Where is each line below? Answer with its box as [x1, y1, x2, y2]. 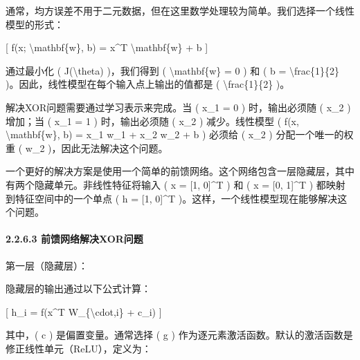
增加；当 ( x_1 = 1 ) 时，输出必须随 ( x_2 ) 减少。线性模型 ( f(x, [6, 113, 299, 128]
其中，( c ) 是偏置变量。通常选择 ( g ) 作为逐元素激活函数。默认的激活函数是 [6, 328, 353, 342]
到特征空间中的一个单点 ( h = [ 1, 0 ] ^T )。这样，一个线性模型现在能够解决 [6, 191, 338, 205]
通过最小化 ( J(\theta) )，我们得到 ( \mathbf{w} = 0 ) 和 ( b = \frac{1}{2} [6, 63, 340, 77]
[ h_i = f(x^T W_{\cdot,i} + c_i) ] [6, 304, 162, 319]
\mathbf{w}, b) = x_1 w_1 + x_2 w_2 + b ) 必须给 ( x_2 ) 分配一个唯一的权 [6, 127, 354, 142]
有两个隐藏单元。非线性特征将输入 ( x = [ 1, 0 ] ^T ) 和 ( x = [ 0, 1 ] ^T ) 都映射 [6, 177, 345, 191]
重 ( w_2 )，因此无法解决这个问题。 [6, 140, 168, 155]
